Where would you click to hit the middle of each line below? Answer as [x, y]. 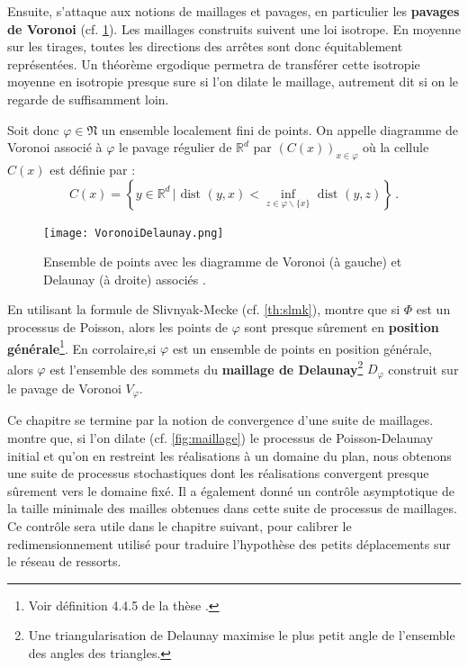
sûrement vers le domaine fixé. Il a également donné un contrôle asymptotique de [231, 490]
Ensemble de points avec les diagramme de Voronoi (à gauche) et [223, 262]
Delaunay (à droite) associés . [125, 279]
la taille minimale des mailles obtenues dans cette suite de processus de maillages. [232, 508]
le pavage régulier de [175, 147]
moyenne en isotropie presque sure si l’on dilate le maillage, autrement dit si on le [233, 81]
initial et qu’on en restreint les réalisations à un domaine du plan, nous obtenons [229, 455]
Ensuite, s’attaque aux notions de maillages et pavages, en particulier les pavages [234, 11]
